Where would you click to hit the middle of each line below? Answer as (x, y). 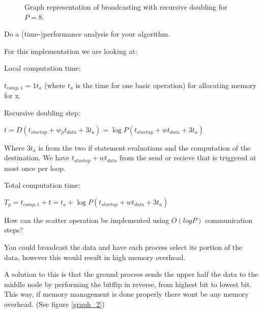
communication (229, 220)
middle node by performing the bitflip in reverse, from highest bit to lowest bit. (128, 284)
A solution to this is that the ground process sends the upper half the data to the (131, 274)
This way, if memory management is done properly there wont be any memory (126, 294)
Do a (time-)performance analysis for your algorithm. (87, 34)
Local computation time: (42, 68)
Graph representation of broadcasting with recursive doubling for (126, 7)
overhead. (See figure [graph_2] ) (54, 304)
